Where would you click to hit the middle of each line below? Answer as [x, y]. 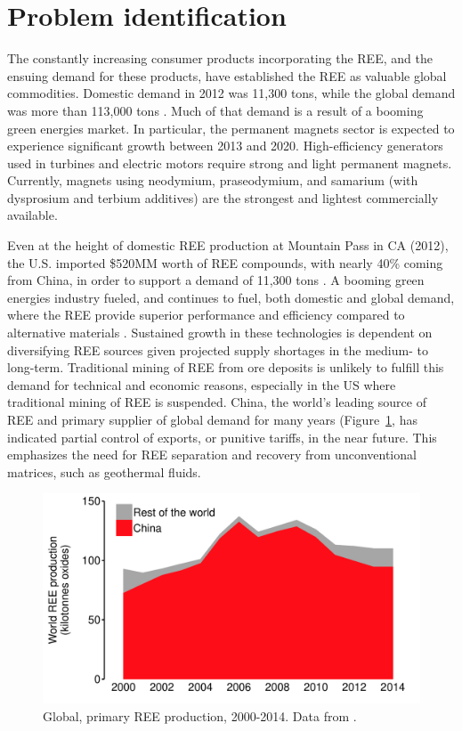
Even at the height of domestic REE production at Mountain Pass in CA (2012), [228, 245]
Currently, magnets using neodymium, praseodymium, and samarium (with [213, 180]
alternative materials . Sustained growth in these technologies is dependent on [220, 333]
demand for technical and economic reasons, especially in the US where [202, 384]
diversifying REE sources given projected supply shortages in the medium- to [218, 349]
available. [32, 215]
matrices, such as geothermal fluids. [104, 471]
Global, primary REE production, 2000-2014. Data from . [200, 715]
